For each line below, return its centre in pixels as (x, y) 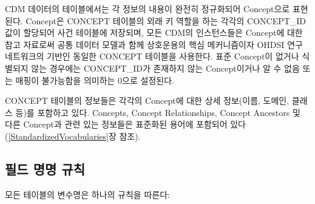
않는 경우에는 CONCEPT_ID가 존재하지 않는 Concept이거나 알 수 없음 (165, 68)
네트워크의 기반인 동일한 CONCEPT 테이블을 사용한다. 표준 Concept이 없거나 (152, 56)
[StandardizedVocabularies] (58, 136)
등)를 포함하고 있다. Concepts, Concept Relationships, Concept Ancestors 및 (158, 112)
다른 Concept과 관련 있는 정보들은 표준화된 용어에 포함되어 (116, 124)
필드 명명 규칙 (45, 168)
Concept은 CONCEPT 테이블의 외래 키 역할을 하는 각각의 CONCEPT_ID (166, 20)
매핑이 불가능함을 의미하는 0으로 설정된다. (95, 80)
